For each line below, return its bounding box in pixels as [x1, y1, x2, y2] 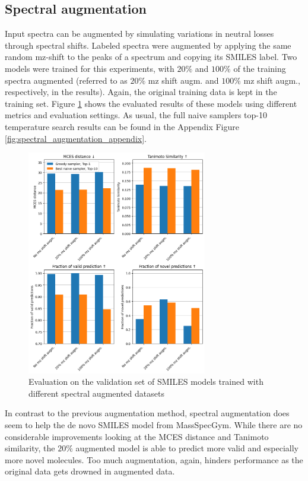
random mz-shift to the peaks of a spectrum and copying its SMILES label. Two [5, 50, 297, 63]
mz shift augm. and [148, 74, 219, 86]
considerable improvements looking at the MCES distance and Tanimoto [5, 430, 269, 442]
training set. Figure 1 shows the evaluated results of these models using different [5, 97, 297, 109]
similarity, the [5, 442, 55, 454]
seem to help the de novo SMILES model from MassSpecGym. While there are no [5, 419, 303, 431]
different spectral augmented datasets [28, 387, 164, 399]
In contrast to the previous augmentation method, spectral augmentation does [5, 407, 290, 419]
